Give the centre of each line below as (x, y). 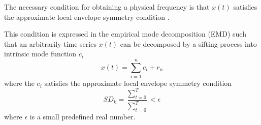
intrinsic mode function (40, 54)
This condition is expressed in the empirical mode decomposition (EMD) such (125, 34)
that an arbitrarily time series (50, 43)
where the (19, 83)
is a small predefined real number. (83, 117)
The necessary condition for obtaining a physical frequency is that (107, 7)
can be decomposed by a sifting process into (188, 43)
